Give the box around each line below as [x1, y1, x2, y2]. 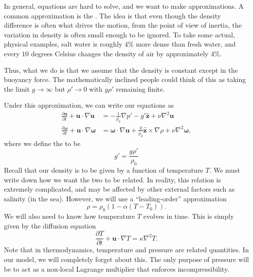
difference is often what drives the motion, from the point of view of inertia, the [4, 20, 242, 30]
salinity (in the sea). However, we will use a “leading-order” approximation [4, 193, 227, 203]
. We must [209, 165, 240, 175]
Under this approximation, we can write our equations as [4, 100, 174, 110]
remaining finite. [116, 83, 165, 94]
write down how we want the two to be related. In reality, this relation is [4, 174, 221, 184]
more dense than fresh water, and [136, 39, 236, 49]
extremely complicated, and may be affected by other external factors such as [4, 184, 235, 194]
